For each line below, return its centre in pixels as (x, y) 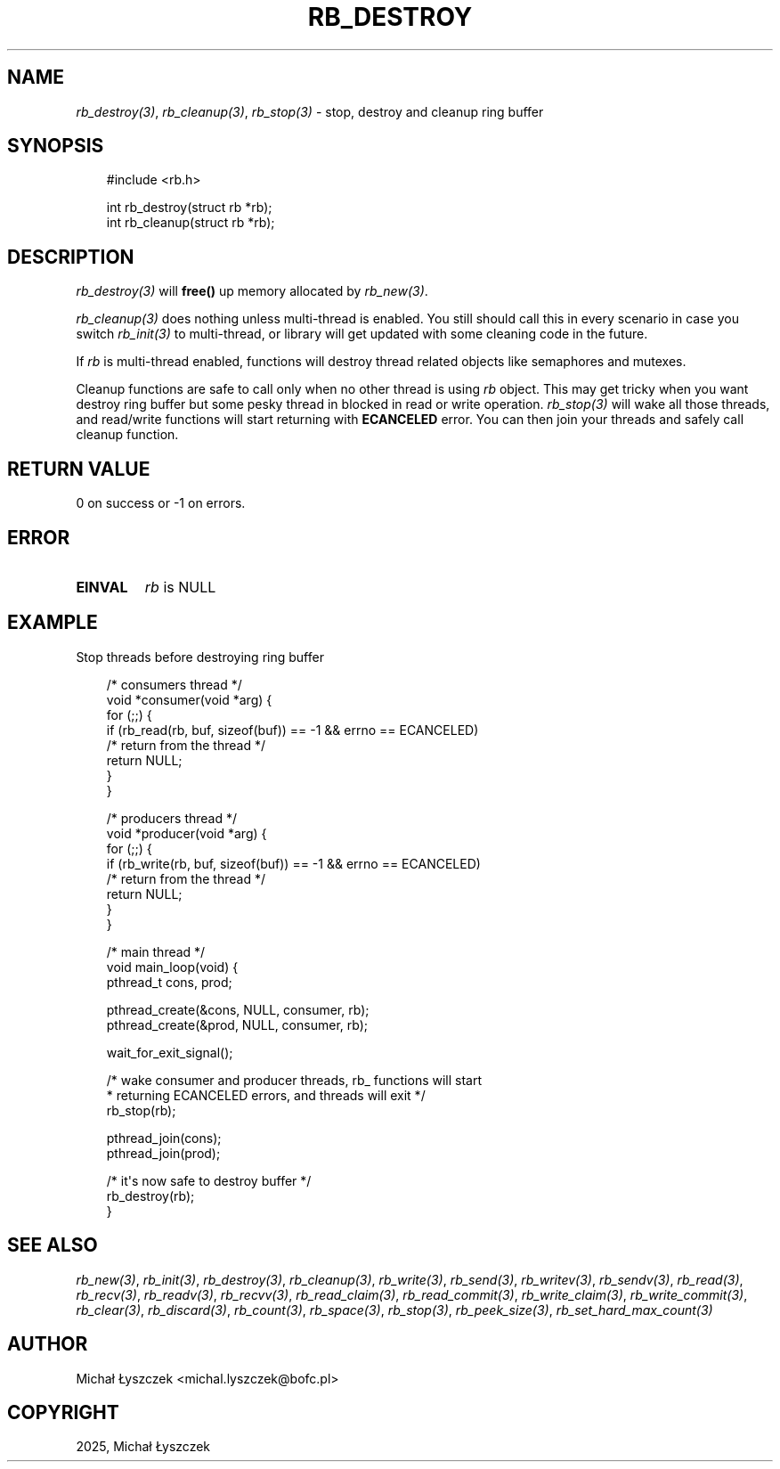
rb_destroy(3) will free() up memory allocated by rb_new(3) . (252, 291)
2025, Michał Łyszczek (143, 1447)
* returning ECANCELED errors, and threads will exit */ (266, 1095)
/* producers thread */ (172, 818)
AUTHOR (48, 1344)
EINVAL (102, 587)
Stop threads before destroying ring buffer (200, 657)
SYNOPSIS (56, 146)
